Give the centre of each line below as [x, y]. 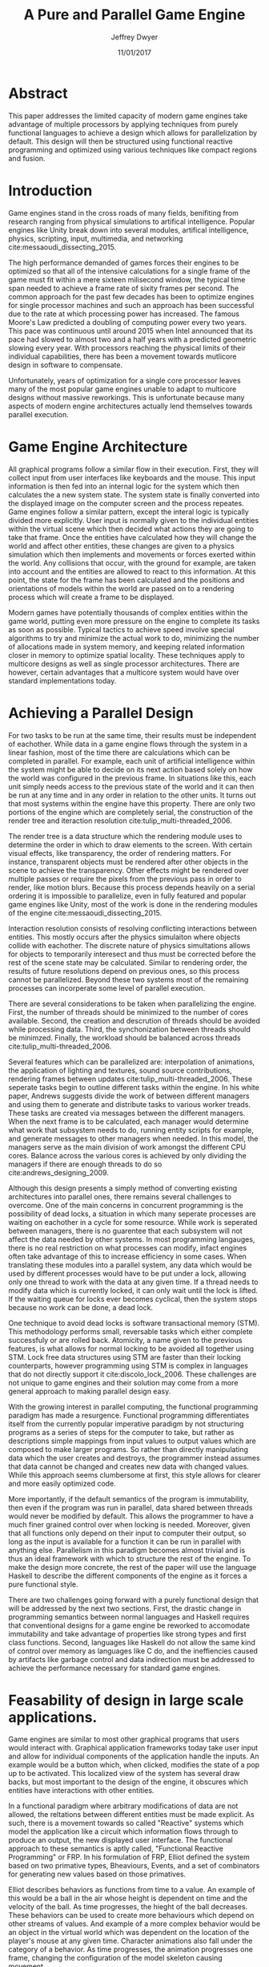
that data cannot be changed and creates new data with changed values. [129, 1466]
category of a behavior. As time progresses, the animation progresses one [131, 1949]
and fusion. [27, 158]
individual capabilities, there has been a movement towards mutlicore [122, 356]
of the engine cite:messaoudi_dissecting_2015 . [85, 913]
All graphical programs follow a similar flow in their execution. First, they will [133, 469]
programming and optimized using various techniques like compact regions [133, 149]
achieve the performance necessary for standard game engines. [114, 1668]
